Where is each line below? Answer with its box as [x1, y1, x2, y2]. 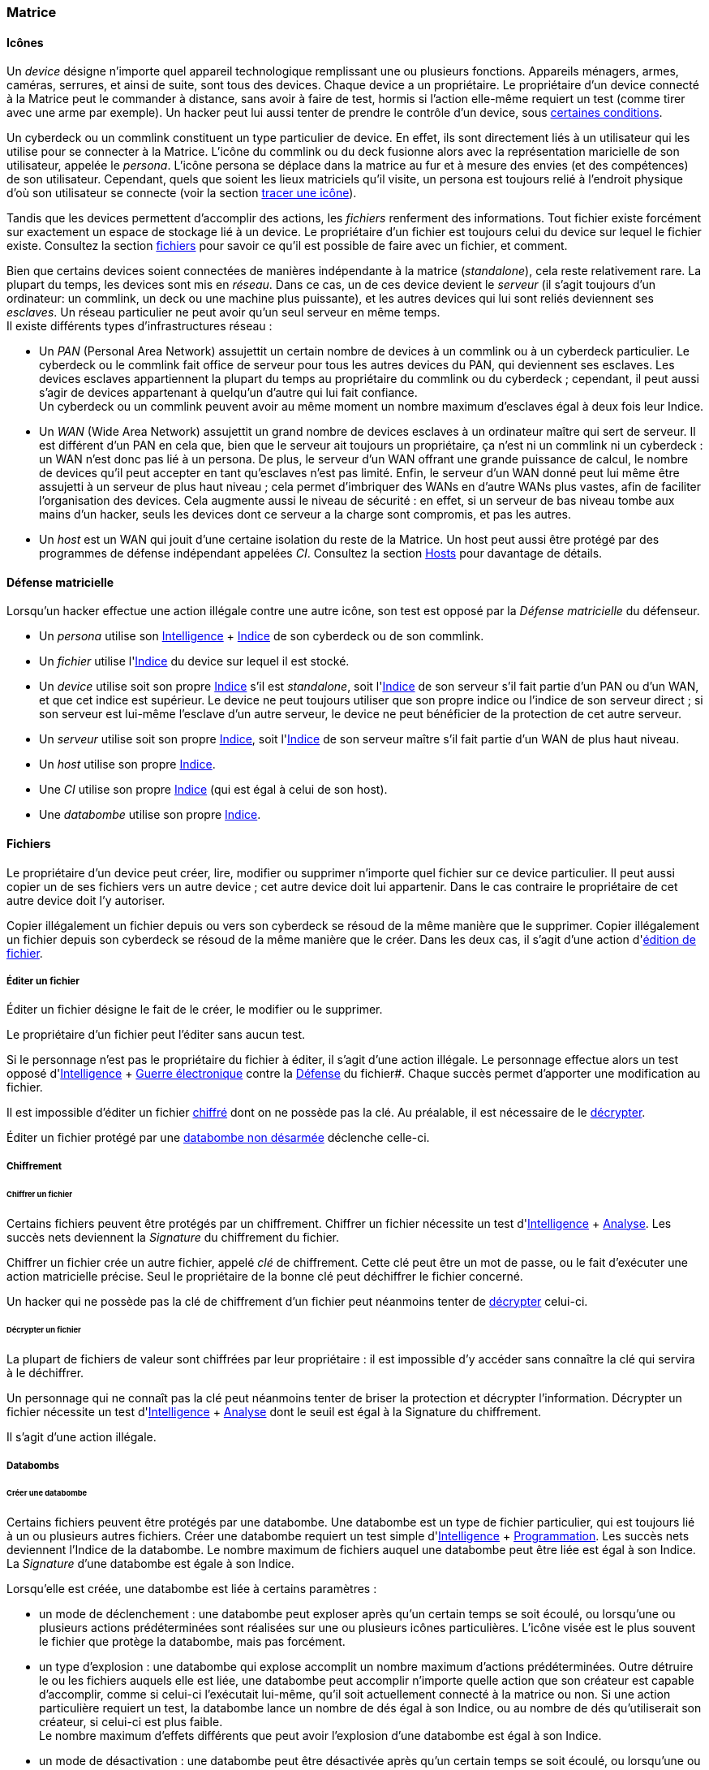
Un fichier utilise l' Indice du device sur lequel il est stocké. [39, 654, 350, 669]
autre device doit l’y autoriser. [6, 893, 165, 907]
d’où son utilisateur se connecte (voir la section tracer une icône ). [6, 186, 357, 200]
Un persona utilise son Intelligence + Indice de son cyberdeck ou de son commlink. [39, 629, 484, 644]
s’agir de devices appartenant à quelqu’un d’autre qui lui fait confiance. [39, 385, 418, 400]
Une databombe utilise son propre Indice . [39, 807, 261, 822]
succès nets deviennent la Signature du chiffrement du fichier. [6, 1230, 339, 1244]
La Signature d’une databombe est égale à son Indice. [6, 1557, 294, 1571]
